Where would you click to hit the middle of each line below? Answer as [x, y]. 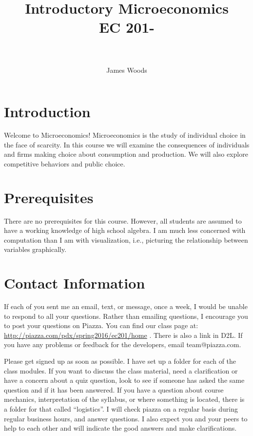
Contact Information [75, 283]
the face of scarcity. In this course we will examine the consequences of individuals [127, 144]
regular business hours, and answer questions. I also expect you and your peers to [126, 418]
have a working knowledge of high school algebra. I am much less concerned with [125, 230]
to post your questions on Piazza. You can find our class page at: [101, 325]
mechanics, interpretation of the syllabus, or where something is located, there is [124, 399]
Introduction [47, 112]
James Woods [127, 70]
